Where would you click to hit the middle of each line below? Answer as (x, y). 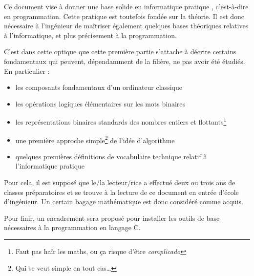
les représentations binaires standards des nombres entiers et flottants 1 (121, 121)
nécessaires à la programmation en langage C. (72, 227)
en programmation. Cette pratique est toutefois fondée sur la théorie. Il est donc (124, 16)
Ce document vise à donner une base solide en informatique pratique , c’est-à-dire (126, 6)
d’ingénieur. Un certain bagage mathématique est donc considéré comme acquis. (124, 202)
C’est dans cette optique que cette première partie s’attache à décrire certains (120, 52)
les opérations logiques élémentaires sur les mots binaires (100, 103)
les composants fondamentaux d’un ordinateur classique (99, 87)
